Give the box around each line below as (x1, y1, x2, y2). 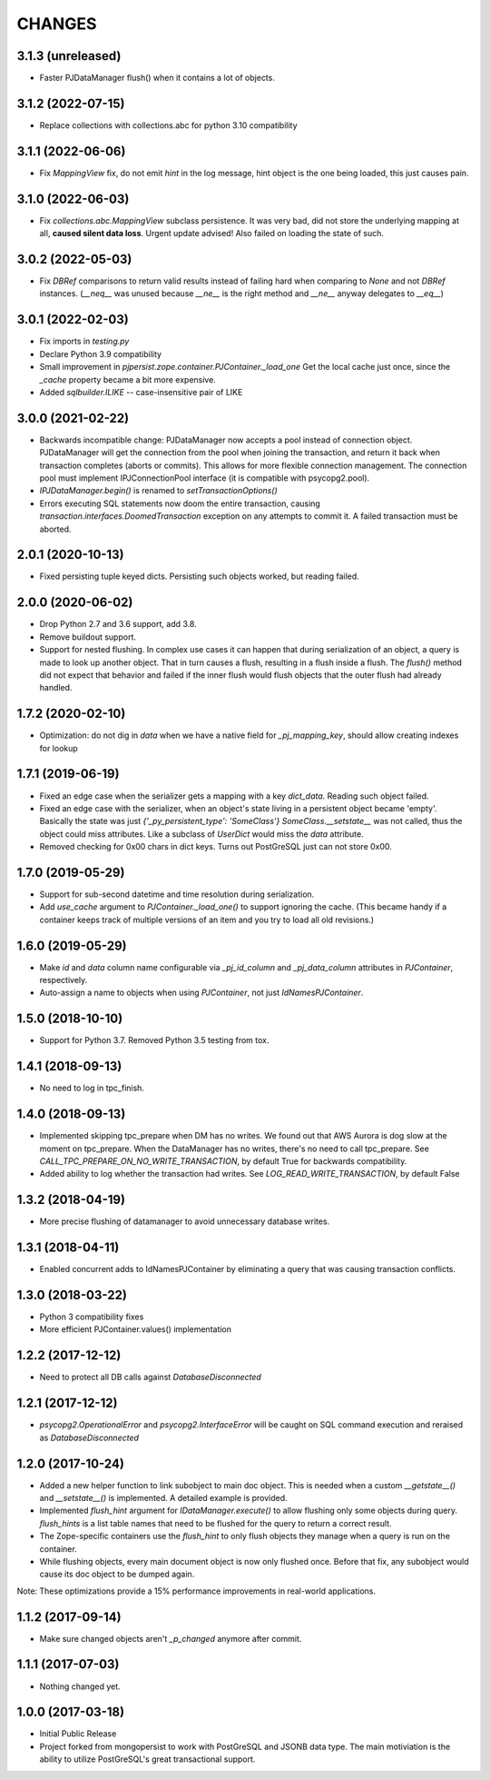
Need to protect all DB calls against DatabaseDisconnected (39, 1372, 262, 1383)
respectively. (39, 975, 88, 986)
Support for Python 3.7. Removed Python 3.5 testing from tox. (39, 1035, 269, 1046)
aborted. (39, 523, 72, 534)
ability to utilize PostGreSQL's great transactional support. (39, 1754, 256, 1765)
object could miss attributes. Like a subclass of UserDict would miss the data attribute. (39, 828, 364, 840)
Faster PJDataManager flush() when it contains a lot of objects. (39, 73, 276, 84)
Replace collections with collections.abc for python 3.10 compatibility (39, 119, 299, 131)
